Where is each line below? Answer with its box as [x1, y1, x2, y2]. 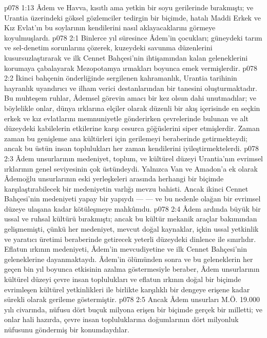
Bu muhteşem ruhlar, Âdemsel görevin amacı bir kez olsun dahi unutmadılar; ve [4, 92, 257, 103]
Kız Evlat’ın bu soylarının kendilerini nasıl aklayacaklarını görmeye [4, 22, 216, 33]
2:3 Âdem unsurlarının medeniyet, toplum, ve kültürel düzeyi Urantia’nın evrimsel [4, 153, 263, 163]
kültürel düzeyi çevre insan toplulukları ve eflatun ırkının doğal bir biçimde [4, 274, 241, 285]
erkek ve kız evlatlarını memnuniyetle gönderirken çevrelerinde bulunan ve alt [4, 112, 249, 123]
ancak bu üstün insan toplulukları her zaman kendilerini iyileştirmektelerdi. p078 [4, 143, 259, 154]
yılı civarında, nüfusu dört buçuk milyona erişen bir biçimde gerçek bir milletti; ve [4, 304, 262, 314]
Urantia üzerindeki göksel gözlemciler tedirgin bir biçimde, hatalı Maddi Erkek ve [4, 12, 261, 23]
